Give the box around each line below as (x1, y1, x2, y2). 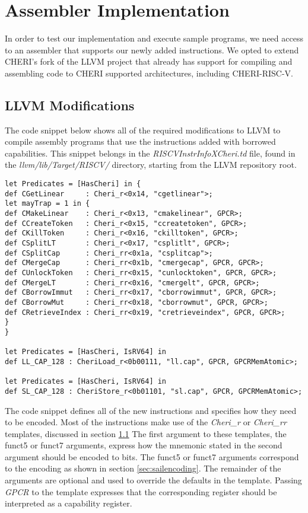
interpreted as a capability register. (5, 497, 132, 509)
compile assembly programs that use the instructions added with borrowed (5, 135, 276, 148)
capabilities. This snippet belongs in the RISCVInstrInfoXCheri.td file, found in (5, 146, 296, 159)
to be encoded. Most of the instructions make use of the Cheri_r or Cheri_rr (5, 416, 287, 428)
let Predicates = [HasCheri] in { (5, 180, 141, 189)
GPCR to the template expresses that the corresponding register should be (5, 485, 277, 498)
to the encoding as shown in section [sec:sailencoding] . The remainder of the (5, 462, 281, 474)
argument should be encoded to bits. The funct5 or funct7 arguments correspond (5, 450, 299, 463)
